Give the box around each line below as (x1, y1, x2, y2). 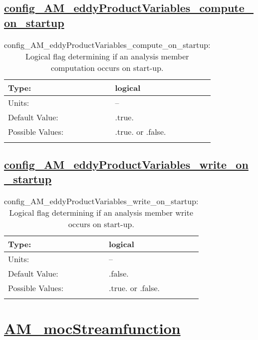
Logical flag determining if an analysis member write (9, 207, 194, 219)
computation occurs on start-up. (50, 61, 164, 73)
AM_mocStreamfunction (4, 318, 181, 339)
